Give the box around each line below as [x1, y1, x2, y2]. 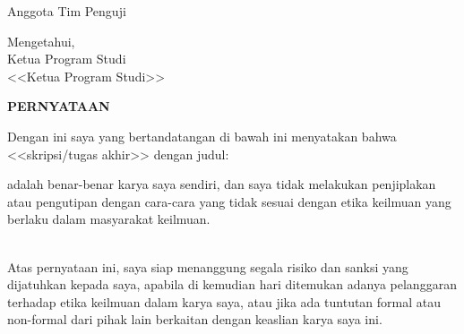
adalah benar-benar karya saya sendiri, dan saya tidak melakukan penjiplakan [7, 175, 436, 193]
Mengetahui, [7, 31, 75, 50]
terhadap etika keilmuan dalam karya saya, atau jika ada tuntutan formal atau [7, 292, 442, 311]
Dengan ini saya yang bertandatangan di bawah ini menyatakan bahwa [7, 126, 397, 145]
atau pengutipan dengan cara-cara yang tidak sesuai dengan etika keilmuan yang [7, 192, 451, 210]
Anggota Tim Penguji [7, 2, 126, 20]
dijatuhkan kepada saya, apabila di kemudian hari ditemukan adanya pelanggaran [7, 275, 457, 294]
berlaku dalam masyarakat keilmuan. [7, 210, 211, 228]
